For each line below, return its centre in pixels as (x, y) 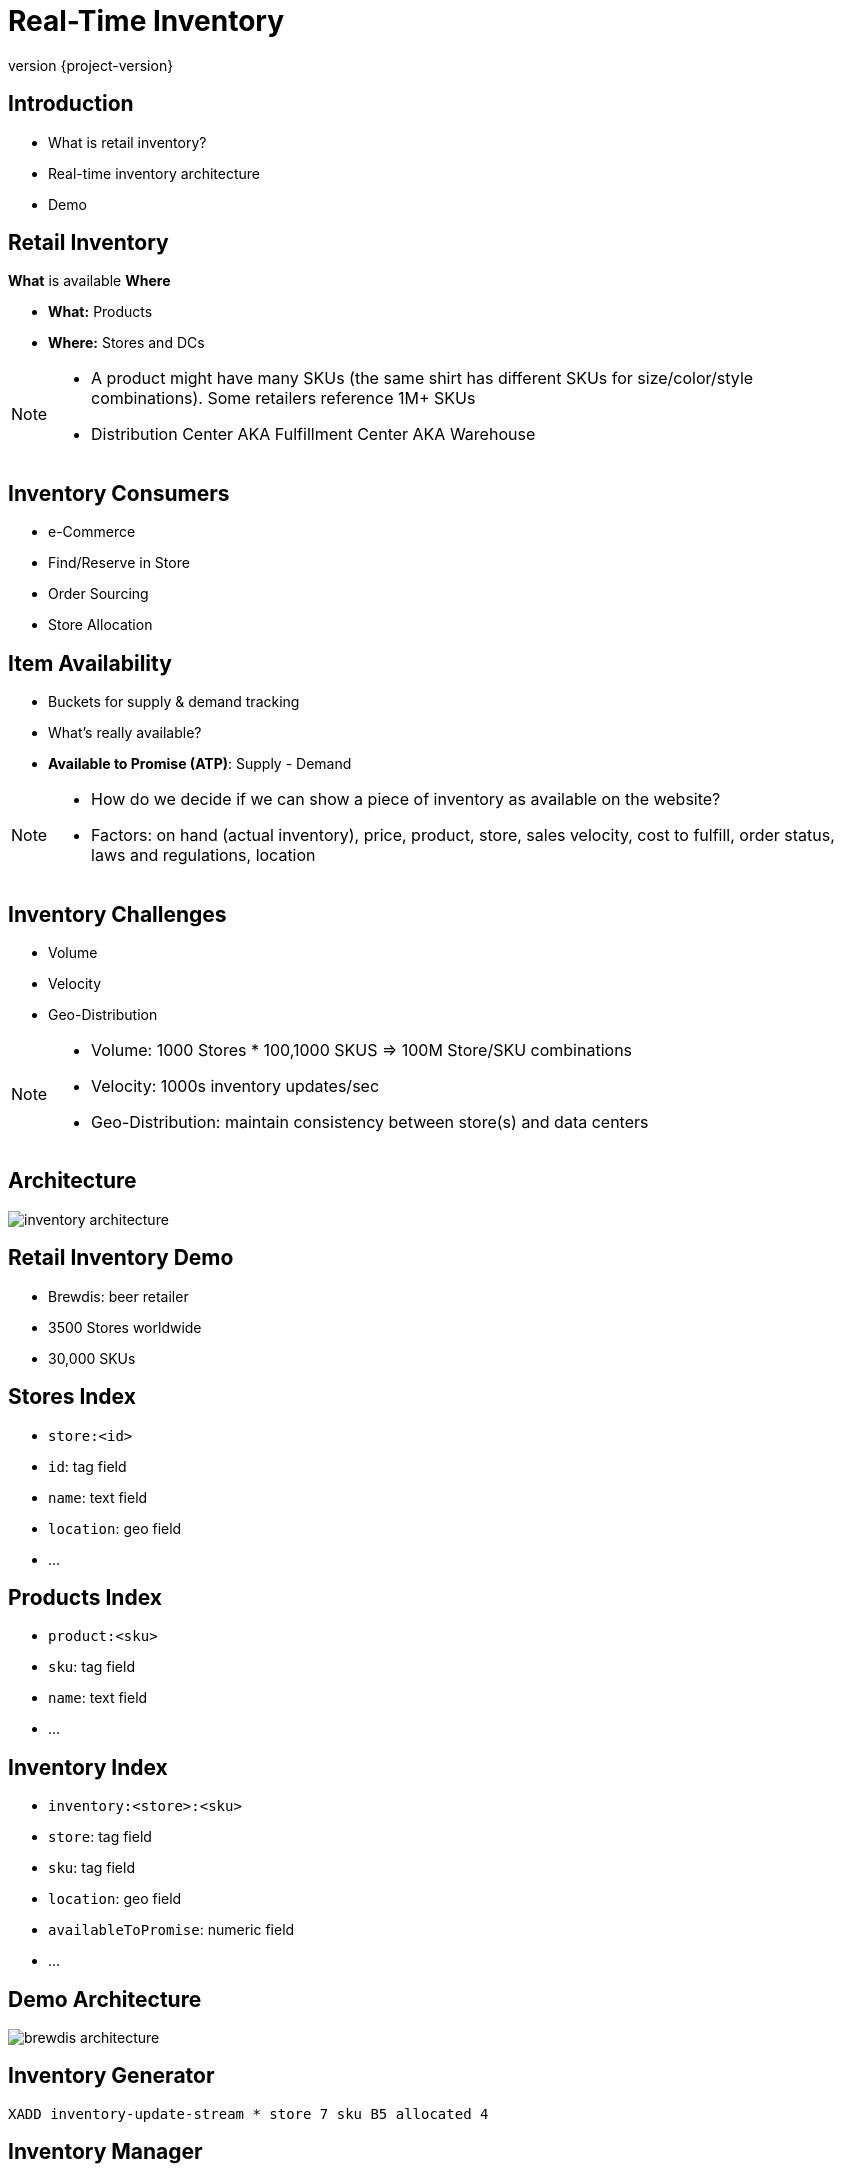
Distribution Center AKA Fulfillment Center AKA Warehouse (313, 434)
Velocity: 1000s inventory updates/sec (235, 1085)
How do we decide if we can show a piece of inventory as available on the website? (406, 799)
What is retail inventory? (127, 142)
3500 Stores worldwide (125, 1327)
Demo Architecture (105, 1999)
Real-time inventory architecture (154, 173)
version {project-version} (91, 65)
